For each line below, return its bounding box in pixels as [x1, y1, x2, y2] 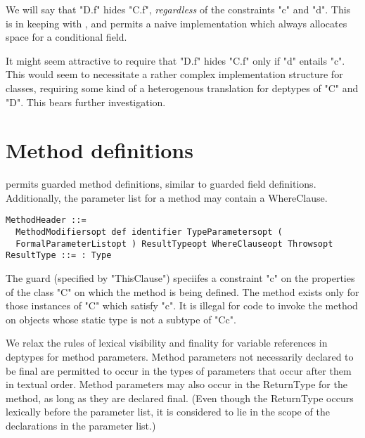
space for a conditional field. [6, 30, 127, 44]
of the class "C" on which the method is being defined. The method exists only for [6, 284, 359, 299]
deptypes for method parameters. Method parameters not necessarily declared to [6, 349, 354, 364]
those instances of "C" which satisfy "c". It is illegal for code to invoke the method [6, 298, 358, 313]
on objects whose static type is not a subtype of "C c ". [6, 311, 236, 326]
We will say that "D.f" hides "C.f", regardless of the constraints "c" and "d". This [6, 2, 351, 16]
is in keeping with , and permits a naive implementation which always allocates [6, 15, 347, 30]
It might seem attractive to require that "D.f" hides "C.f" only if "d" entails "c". [6, 53, 345, 67]
